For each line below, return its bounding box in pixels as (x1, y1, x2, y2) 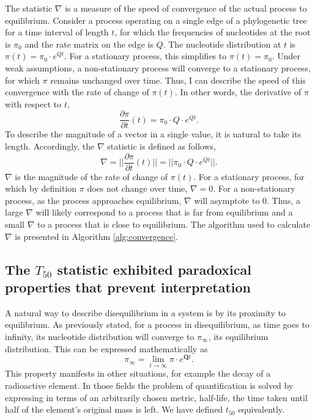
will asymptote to (194, 194, 260, 206)
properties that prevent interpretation (5, 278, 251, 296)
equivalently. (238, 403, 284, 416)
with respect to (5, 97, 62, 110)
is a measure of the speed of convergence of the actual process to (65, 2, 307, 14)
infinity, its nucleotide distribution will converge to (5, 330, 195, 342)
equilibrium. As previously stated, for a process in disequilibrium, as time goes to (5, 318, 309, 331)
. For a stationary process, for (193, 170, 305, 183)
